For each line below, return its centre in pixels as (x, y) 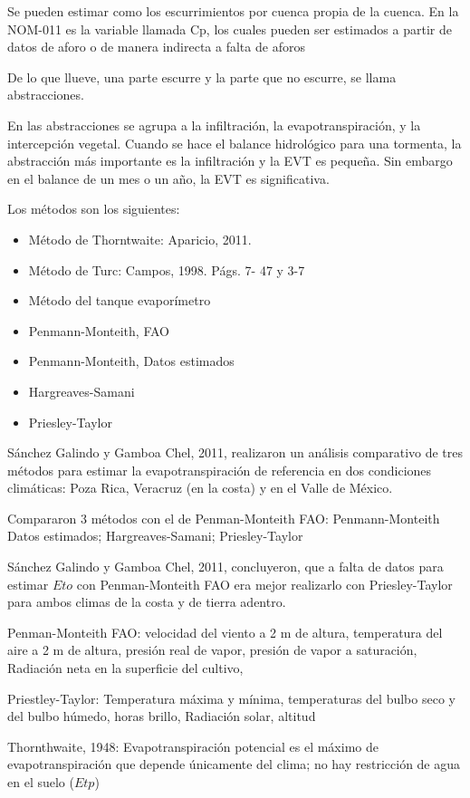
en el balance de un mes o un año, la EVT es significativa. (168, 178)
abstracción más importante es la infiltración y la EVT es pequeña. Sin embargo (230, 161)
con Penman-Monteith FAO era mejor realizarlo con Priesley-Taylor (264, 584)
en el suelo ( (41, 782)
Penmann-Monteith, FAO (99, 330)
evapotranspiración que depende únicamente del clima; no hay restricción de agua (234, 764)
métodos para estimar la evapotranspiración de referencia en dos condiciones (220, 470)
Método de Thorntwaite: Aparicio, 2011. (140, 239)
